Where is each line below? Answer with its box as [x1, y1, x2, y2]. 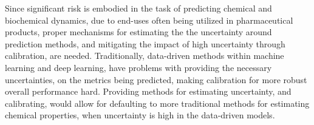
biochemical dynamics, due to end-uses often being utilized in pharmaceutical [5, 13, 293, 26]
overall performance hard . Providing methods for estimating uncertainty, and [5, 85, 292, 98]
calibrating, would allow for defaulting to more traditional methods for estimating [5, 96, 310, 109]
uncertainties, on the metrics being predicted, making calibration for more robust [5, 73, 307, 86]
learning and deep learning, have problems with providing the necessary [5, 61, 272, 73]
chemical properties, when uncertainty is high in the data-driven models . [5, 109, 275, 121]
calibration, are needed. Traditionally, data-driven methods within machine [5, 49, 284, 62]
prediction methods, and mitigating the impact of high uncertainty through [5, 37, 285, 50]
